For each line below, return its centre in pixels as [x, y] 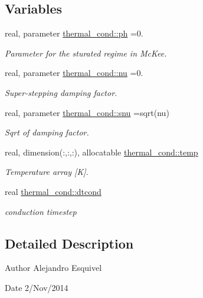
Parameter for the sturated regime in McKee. [86, 53]
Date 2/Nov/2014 [37, 287]
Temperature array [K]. [47, 172]
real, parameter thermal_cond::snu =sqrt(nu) [87, 112]
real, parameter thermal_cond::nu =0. [74, 73]
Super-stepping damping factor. [61, 92]
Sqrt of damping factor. [47, 132]
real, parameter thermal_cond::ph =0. [74, 33]
